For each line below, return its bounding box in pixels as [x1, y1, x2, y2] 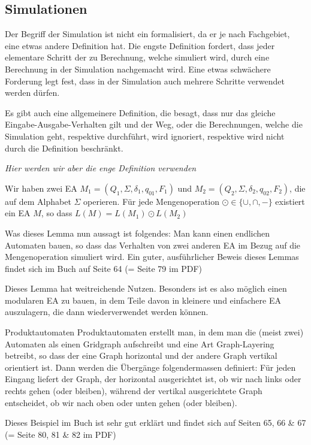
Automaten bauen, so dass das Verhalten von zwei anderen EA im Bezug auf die [5, 238, 301, 251]
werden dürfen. [5, 86, 60, 99]
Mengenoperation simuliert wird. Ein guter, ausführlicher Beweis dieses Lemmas [5, 250, 299, 263]
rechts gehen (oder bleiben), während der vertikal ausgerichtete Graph [5, 385, 262, 397]
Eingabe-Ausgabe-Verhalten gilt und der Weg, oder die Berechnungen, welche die [5, 118, 303, 131]
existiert [275, 195, 305, 207]
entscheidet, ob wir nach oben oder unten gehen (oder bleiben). [5, 396, 237, 408]
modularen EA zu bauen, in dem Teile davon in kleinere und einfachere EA [5, 293, 281, 306]
